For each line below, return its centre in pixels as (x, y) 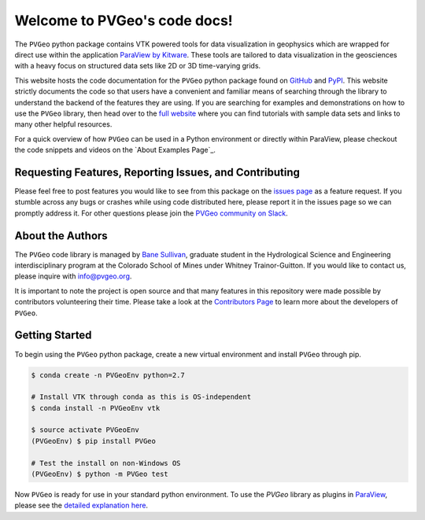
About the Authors (61, 236)
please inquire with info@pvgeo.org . (73, 276)
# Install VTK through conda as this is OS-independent (141, 397)
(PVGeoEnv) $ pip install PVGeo (94, 441)
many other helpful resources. (63, 124)
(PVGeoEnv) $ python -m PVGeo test (100, 474)
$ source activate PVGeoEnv (85, 430)
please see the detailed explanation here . (81, 505)
